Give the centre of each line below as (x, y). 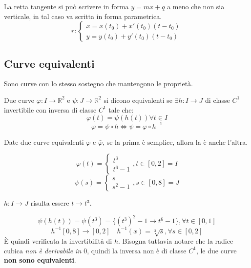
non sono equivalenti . (40, 260)
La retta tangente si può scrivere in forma (66, 6)
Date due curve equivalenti (44, 142)
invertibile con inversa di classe (50, 109)
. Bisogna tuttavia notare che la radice (176, 241)
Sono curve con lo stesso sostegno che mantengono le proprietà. (99, 84)
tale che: (121, 109)
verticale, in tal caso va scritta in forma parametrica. (83, 16)
